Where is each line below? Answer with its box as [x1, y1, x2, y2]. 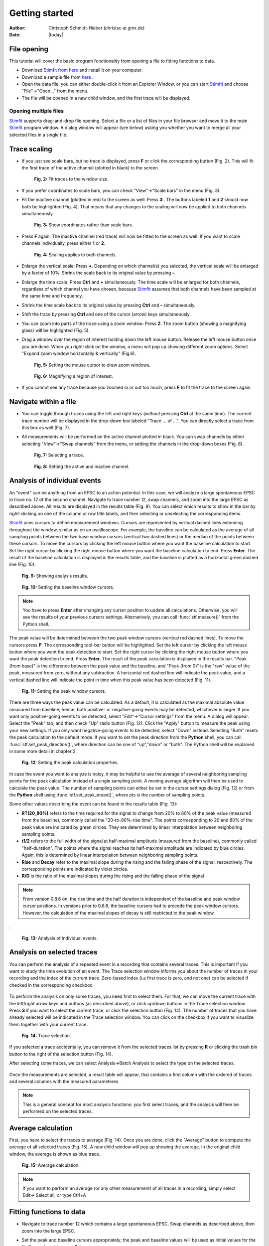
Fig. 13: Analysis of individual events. [21, 935, 98, 941]
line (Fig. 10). [9, 561, 36, 568]
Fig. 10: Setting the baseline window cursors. [21, 584, 115, 590]
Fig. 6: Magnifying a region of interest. [34, 373, 113, 379]
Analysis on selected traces [9, 948, 98, 956]
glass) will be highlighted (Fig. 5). [21, 327, 90, 333]
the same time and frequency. [21, 293, 83, 299]
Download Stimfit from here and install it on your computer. [21, 67, 143, 73]
